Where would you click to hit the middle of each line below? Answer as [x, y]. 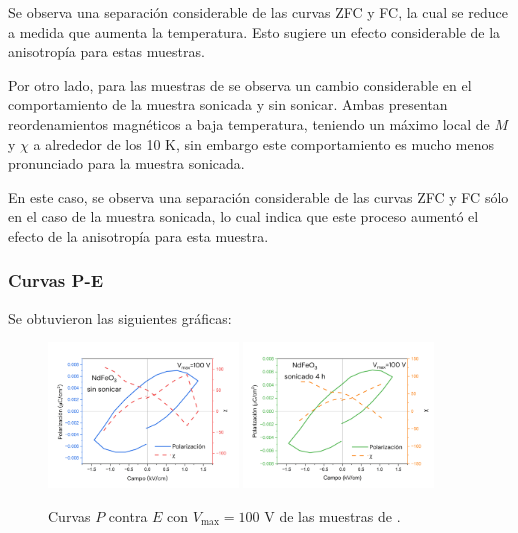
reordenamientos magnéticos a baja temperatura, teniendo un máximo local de [249, 123]
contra [128, 515]
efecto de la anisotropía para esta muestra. [138, 235]
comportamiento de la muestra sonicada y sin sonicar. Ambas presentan [228, 104]
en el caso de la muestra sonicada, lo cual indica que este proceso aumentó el [243, 216]
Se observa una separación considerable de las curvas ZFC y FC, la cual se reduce [258, 12]
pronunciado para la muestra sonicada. [126, 163]
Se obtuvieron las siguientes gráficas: [120, 317]
